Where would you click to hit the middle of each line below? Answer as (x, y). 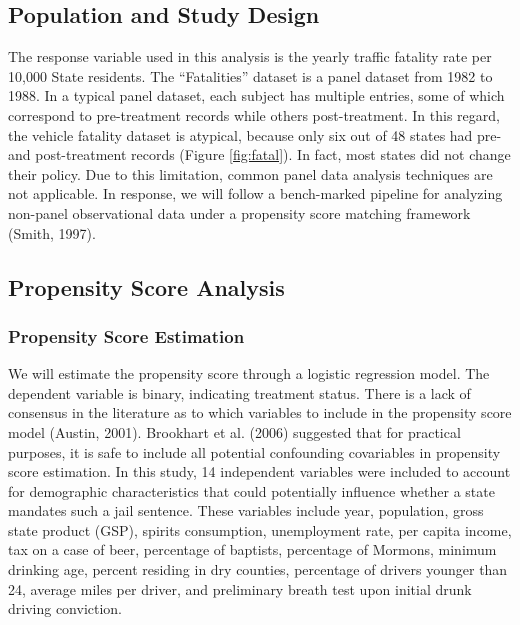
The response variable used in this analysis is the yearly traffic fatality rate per (250, 56)
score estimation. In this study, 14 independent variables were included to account (259, 471)
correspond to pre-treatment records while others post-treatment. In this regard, (254, 114)
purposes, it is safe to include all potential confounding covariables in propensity (254, 451)
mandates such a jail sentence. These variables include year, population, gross (246, 510)
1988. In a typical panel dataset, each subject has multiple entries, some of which (256, 95)
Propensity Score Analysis (146, 286)
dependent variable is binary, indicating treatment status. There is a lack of (239, 392)
